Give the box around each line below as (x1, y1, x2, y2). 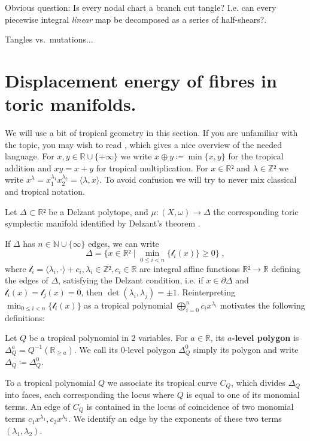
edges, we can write (88, 237, 159, 249)
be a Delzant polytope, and (48, 205, 148, 218)
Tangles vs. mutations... (5, 33, 93, 46)
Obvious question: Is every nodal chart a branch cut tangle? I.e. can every (5, 1, 276, 13)
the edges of (5, 274, 48, 286)
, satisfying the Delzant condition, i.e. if (58, 274, 203, 286)
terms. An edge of (5, 400, 70, 412)
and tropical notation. (5, 185, 85, 198)
